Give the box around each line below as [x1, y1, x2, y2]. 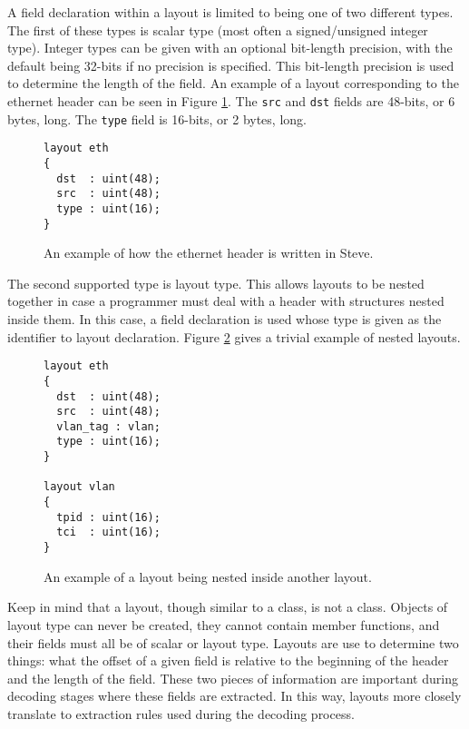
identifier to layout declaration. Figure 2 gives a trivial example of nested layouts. [7, 327, 461, 346]
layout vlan [44, 480, 115, 494]
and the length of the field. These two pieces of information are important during [7, 668, 458, 687]
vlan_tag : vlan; [56, 419, 161, 433]
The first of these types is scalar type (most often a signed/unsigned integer [7, 20, 428, 39]
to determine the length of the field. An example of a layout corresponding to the [7, 74, 459, 93]
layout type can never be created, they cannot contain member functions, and [7, 615, 440, 634]
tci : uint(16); [56, 526, 161, 539]
